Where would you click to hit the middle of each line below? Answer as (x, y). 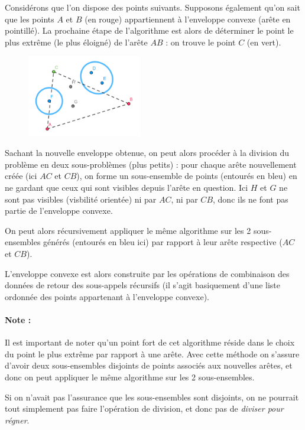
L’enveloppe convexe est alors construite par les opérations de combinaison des (147, 273)
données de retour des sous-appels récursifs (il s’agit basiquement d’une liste (143, 285)
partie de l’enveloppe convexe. (59, 211)
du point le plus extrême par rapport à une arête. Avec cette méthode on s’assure (152, 354)
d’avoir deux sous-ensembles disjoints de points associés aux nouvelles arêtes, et (149, 365)
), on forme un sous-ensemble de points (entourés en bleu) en (187, 176)
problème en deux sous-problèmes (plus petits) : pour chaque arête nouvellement (151, 164)
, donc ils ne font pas (251, 199)
